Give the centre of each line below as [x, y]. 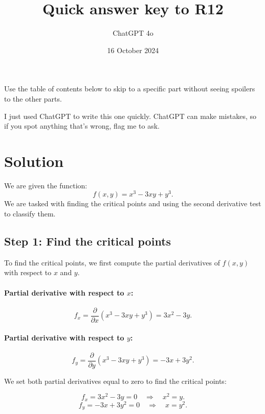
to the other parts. [33, 98]
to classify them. [30, 214]
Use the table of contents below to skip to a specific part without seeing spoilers [130, 89]
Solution [34, 161]
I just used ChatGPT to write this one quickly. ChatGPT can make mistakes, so [130, 116]
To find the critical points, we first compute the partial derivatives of [112, 262]
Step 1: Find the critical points [88, 241]
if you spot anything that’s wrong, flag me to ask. [82, 126]
